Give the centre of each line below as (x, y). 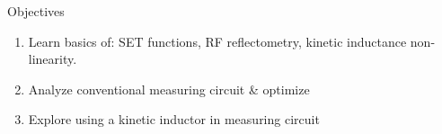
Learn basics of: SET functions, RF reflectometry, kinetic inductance (217, 41)
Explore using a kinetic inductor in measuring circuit (174, 119)
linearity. (53, 59)
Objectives (36, 11)
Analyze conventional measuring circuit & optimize (169, 89)
